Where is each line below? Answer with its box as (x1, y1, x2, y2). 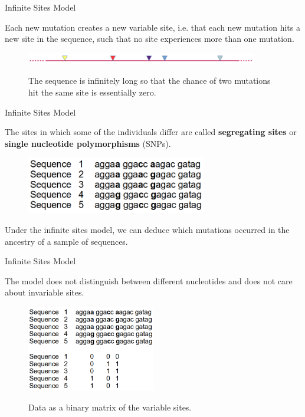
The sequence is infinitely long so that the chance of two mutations (28, 74, 271, 87)
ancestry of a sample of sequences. (5, 235, 128, 247)
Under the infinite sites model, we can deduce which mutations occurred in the (5, 224, 290, 236)
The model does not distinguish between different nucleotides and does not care (5, 274, 293, 287)
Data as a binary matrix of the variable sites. (28, 400, 192, 413)
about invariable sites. (5, 286, 84, 298)
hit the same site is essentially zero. (28, 86, 156, 98)
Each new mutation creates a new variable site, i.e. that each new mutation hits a (5, 21, 300, 33)
